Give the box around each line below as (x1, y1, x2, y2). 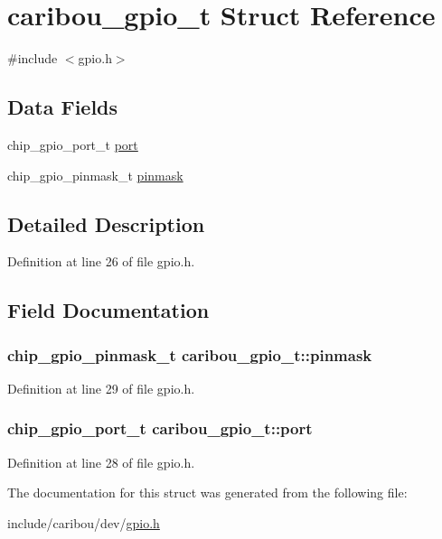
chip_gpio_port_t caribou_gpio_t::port (7, 417, 313, 440)
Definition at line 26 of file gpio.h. (7, 252, 195, 271)
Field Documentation (7, 296, 210, 324)
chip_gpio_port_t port (7, 135, 138, 153)
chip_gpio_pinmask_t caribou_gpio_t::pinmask (7, 343, 372, 366)
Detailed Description (7, 209, 205, 237)
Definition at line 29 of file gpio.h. (7, 378, 195, 397)
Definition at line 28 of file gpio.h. (7, 452, 195, 471)
